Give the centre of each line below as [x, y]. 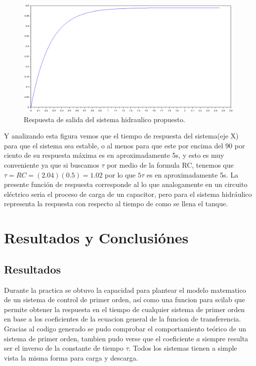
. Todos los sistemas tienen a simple [183, 348]
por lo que [120, 174]
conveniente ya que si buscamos [52, 165]
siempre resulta [225, 338]
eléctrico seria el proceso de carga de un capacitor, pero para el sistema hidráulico [128, 194]
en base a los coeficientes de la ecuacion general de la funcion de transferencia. [123, 319]
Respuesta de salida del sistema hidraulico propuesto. [105, 119]
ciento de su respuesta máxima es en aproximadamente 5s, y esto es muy [114, 155]
